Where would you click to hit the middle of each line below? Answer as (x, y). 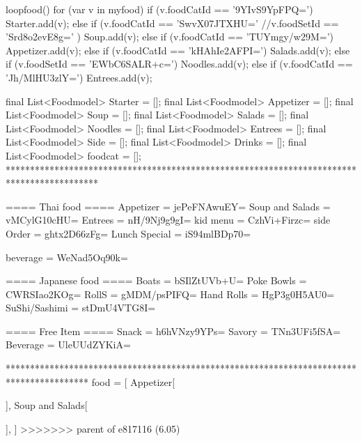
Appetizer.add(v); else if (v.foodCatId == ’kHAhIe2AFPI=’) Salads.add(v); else (178, 50)
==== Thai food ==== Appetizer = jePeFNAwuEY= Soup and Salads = (168, 206)
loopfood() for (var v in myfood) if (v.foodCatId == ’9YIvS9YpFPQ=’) (159, 9)
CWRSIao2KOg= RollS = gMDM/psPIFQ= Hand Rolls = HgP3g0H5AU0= (170, 294)
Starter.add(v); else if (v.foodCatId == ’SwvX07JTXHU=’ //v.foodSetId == (172, 23)
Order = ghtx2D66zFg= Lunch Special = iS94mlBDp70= (128, 233)
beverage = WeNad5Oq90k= (67, 257)
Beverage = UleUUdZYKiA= (68, 345)
